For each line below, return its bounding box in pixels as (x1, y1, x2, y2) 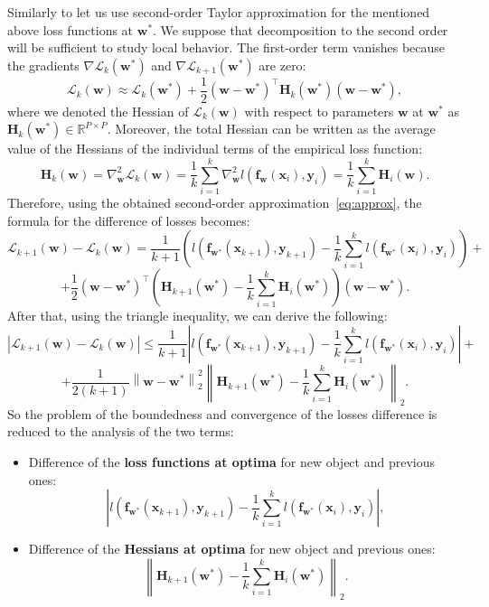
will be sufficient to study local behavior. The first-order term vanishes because (7, 38, 446, 57)
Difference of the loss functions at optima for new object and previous (28, 452, 435, 471)
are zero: (259, 55, 306, 74)
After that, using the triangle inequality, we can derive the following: (7, 306, 388, 325)
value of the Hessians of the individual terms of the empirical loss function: (7, 139, 423, 158)
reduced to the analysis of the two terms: (7, 422, 234, 441)
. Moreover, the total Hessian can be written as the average (107, 119, 436, 138)
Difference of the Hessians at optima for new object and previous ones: (28, 539, 436, 558)
